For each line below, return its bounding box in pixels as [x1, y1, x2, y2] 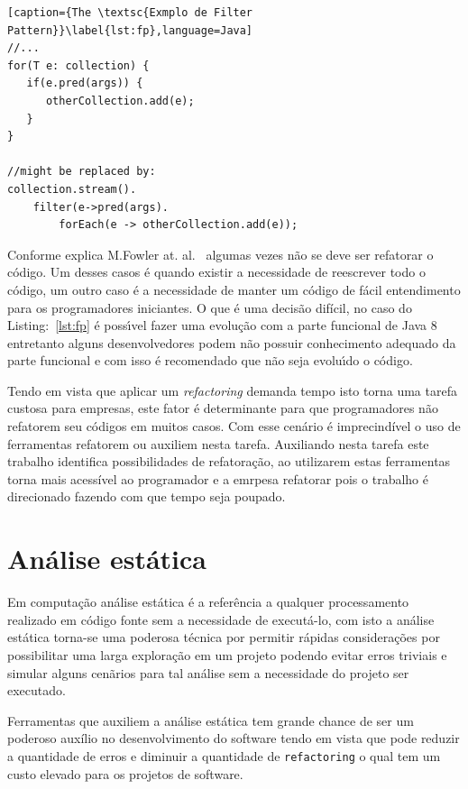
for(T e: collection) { [7, 59, 150, 72]
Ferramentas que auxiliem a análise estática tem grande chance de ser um [7, 711, 414, 729]
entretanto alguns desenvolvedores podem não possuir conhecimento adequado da [7, 333, 456, 352]
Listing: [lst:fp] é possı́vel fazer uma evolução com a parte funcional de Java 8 [7, 316, 437, 335]
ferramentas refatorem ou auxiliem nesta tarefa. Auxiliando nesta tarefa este [7, 434, 429, 453]
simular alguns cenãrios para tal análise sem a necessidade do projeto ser [7, 663, 409, 682]
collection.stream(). [7, 182, 137, 196]
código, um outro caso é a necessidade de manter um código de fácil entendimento [7, 280, 461, 298]
